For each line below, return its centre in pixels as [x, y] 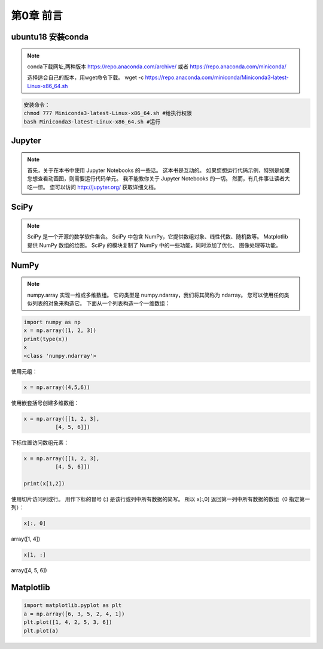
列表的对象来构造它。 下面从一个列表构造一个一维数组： [101, 303]
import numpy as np [52, 322]
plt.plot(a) [41, 630]
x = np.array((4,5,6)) [57, 387]
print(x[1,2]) [44, 484]
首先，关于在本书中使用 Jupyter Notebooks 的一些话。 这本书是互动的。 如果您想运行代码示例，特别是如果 [159, 170]
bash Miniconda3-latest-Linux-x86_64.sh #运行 [92, 122]
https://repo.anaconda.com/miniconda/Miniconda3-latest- [217, 77]
